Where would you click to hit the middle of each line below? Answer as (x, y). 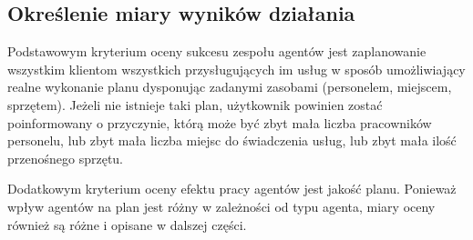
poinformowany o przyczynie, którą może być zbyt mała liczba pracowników (220, 122)
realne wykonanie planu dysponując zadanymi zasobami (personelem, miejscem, (230, 87)
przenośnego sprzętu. (66, 158)
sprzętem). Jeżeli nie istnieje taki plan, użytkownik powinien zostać (195, 104)
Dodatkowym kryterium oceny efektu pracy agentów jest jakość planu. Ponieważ (232, 189)
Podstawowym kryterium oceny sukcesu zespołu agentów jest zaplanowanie (217, 51)
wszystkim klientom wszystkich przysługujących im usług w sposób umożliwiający (236, 69)
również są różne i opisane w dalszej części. (127, 224)
